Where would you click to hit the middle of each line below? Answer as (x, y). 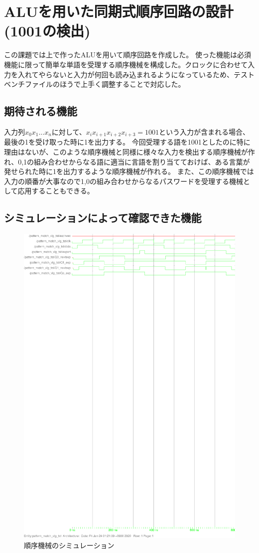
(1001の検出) (47, 31)
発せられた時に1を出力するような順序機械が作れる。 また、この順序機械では (129, 171)
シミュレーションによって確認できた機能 (103, 218)
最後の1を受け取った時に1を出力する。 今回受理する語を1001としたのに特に (127, 142)
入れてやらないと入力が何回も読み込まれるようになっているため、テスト (136, 74)
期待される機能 (41, 111)
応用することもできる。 (56, 191)
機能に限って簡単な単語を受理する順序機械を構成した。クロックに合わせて (126, 64)
